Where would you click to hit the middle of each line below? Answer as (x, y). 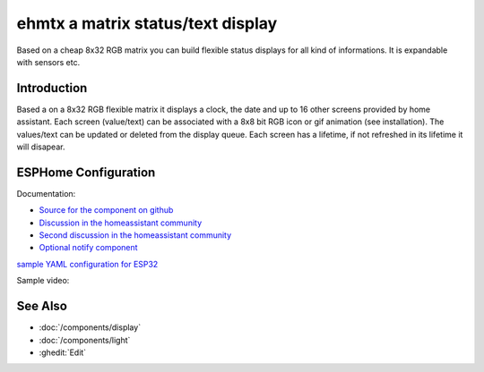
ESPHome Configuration (86, 172)
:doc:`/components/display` (90, 327)
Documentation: (46, 193)
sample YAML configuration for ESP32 (87, 264)
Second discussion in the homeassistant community (135, 235)
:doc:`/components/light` (85, 340)
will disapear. (41, 147)
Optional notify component (88, 248)
